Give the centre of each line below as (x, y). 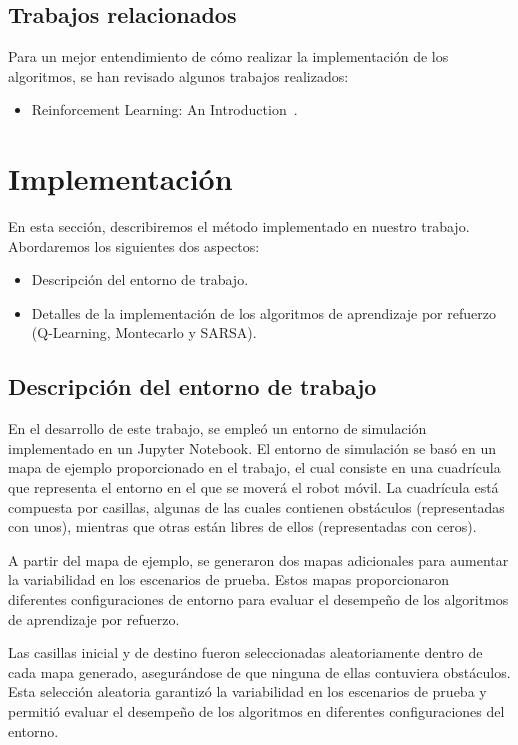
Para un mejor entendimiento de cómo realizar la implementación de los (228, 56)
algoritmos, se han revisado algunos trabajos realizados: (178, 75)
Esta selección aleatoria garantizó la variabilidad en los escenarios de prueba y (247, 691)
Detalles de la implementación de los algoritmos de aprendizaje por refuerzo (263, 312)
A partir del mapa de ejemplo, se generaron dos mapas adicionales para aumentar (258, 559)
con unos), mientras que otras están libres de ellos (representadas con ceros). (242, 526)
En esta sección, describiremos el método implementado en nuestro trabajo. (239, 226)
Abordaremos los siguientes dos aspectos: (134, 245)
